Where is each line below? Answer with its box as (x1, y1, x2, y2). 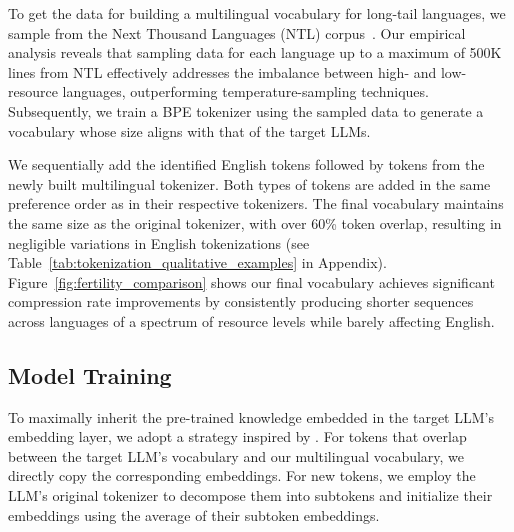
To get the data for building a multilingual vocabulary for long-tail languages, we (8, 3, 506, 23)
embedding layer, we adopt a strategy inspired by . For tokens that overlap (8, 426, 467, 447)
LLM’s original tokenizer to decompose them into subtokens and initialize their (8, 485, 493, 506)
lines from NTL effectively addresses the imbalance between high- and (8, 61, 437, 82)
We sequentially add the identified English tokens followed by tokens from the (8, 154, 485, 175)
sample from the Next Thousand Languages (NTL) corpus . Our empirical (8, 22, 466, 43)
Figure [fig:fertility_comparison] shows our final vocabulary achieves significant (8, 271, 495, 292)
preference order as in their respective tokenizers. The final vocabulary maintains (8, 193, 504, 214)
